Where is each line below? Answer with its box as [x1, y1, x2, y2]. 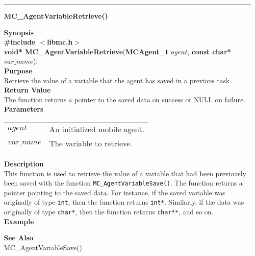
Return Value [4, 85, 51, 95]
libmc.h [47, 37, 73, 47]
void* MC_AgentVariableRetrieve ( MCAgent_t [4, 46, 169, 56]
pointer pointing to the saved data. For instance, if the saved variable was [4, 187, 226, 197]
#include [4, 37, 35, 47]
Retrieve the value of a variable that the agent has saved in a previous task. [4, 75, 231, 85]
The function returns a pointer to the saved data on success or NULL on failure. [4, 94, 246, 104]
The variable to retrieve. [49, 137, 132, 149]
